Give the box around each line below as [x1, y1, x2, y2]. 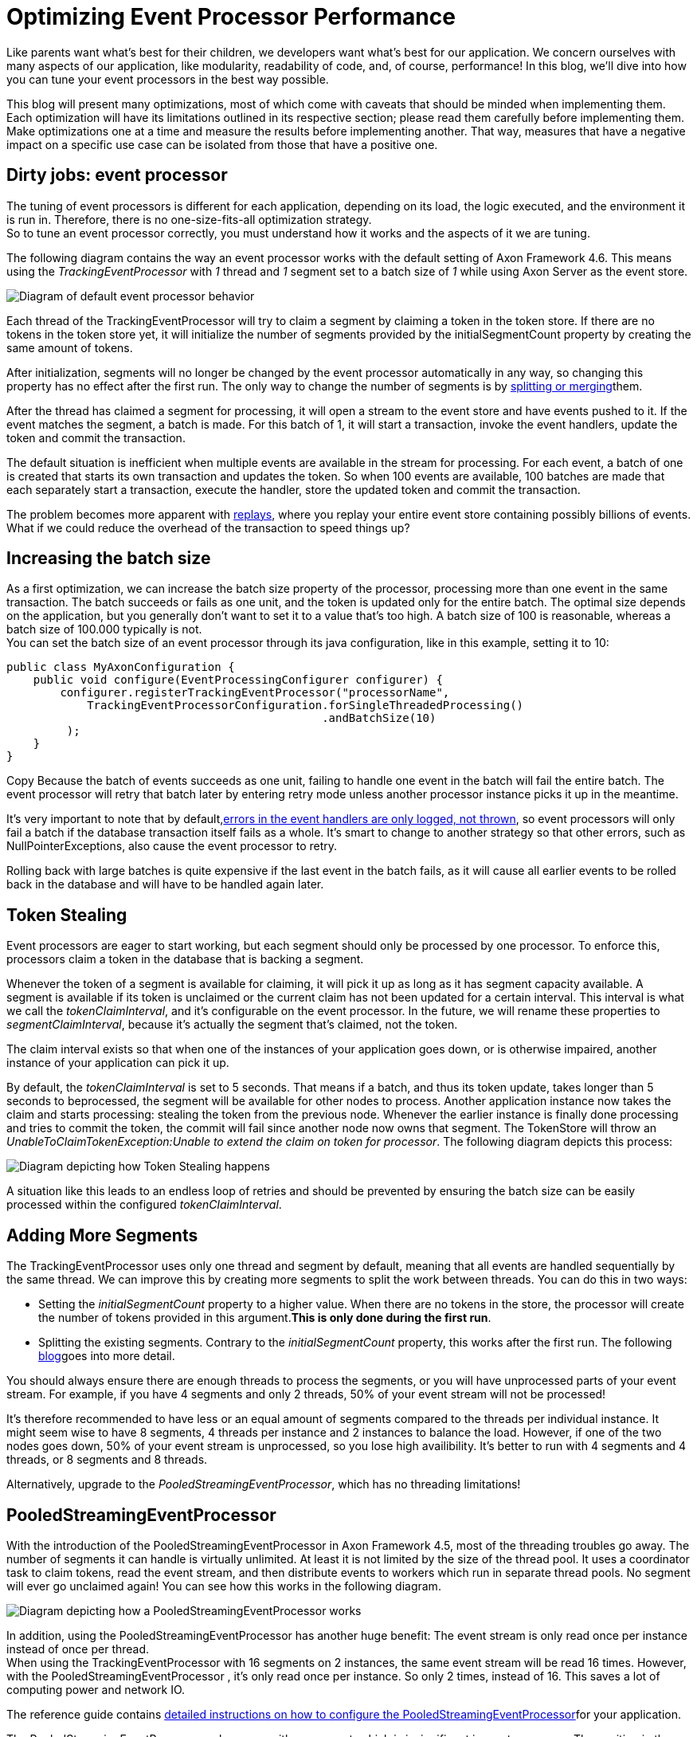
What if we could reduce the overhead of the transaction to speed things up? [6, 520, 410, 535]
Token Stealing [6, 904, 127, 925]
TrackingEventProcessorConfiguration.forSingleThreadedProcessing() [87, 699, 524, 712]
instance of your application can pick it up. [6, 1056, 229, 1070]
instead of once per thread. [6, 1641, 150, 1656]
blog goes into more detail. [38, 1349, 175, 1363]
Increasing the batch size [6, 548, 211, 569]
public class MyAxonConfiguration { [6, 661, 235, 674]
